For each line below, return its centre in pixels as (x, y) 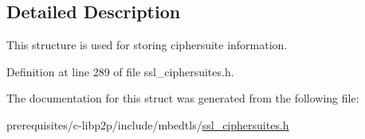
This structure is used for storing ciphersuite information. (147, 45)
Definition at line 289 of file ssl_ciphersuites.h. (120, 71)
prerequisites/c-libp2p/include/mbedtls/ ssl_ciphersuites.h (148, 124)
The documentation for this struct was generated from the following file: (183, 98)
